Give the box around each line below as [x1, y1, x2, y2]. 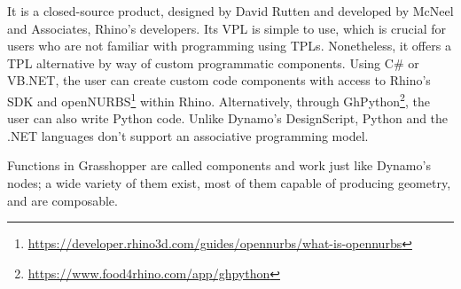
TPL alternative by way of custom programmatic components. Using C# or [7, 53, 419, 72]
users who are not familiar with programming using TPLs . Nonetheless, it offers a [7, 36, 451, 55]
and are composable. [7, 191, 118, 209]
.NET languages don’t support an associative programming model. [7, 126, 369, 144]
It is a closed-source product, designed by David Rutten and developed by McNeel [7, 2, 454, 20]
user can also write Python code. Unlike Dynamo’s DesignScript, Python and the [7, 109, 449, 128]
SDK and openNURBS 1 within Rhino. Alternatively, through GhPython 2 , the [7, 89, 430, 110]
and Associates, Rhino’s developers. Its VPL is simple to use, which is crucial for [7, 19, 446, 37]
